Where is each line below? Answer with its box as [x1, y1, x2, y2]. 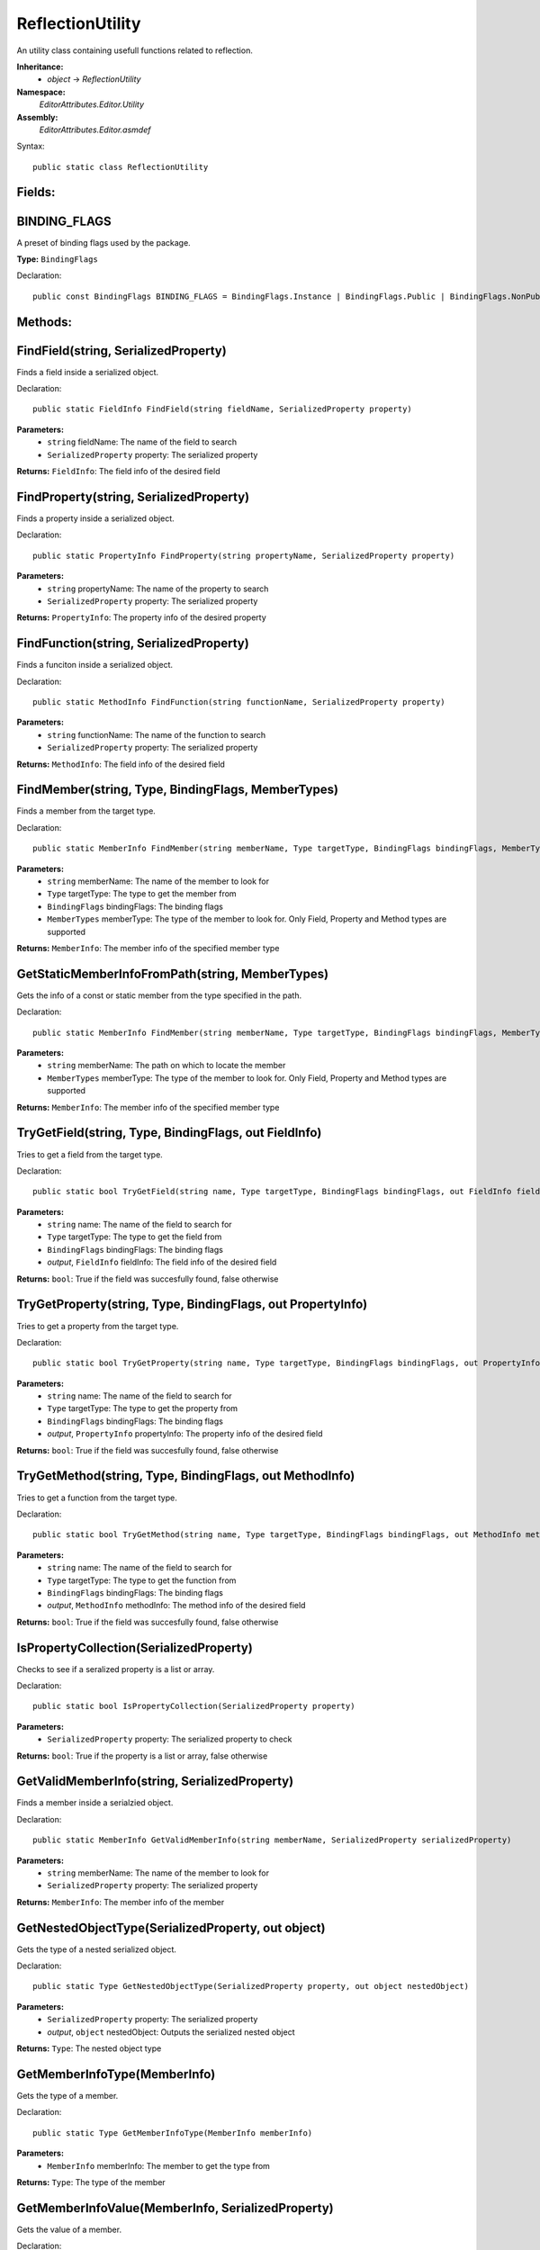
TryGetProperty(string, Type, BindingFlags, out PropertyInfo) [16, 1297, 368, 1312]
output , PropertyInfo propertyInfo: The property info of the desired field [47, 1428, 323, 1439]
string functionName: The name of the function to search [47, 729, 266, 740]
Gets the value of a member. [16, 2224, 121, 2235]
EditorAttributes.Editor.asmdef [39, 124, 151, 135]
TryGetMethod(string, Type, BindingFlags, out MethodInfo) [16, 1468, 355, 1484]
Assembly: [16, 112, 58, 122]
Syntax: [16, 140, 45, 152]
